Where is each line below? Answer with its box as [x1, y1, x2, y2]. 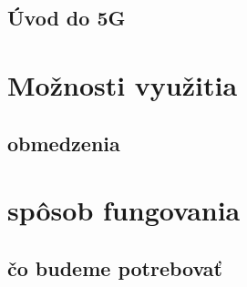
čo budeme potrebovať [7, 253, 222, 282]
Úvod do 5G [7, 4, 126, 32]
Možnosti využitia [7, 66, 238, 103]
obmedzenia [7, 128, 120, 157]
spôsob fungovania [7, 191, 241, 229]
